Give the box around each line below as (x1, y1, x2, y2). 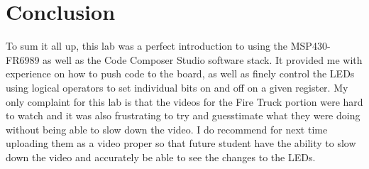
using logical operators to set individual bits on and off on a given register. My (6, 80, 348, 94)
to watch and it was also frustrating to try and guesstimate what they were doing (6, 108, 360, 123)
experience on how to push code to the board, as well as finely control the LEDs (6, 66, 355, 81)
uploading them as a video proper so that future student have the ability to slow (6, 136, 356, 151)
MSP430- (290, 38, 331, 53)
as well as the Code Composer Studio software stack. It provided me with (43, 52, 363, 67)
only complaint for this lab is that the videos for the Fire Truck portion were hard (6, 94, 363, 109)
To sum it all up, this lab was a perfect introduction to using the (6, 38, 288, 53)
